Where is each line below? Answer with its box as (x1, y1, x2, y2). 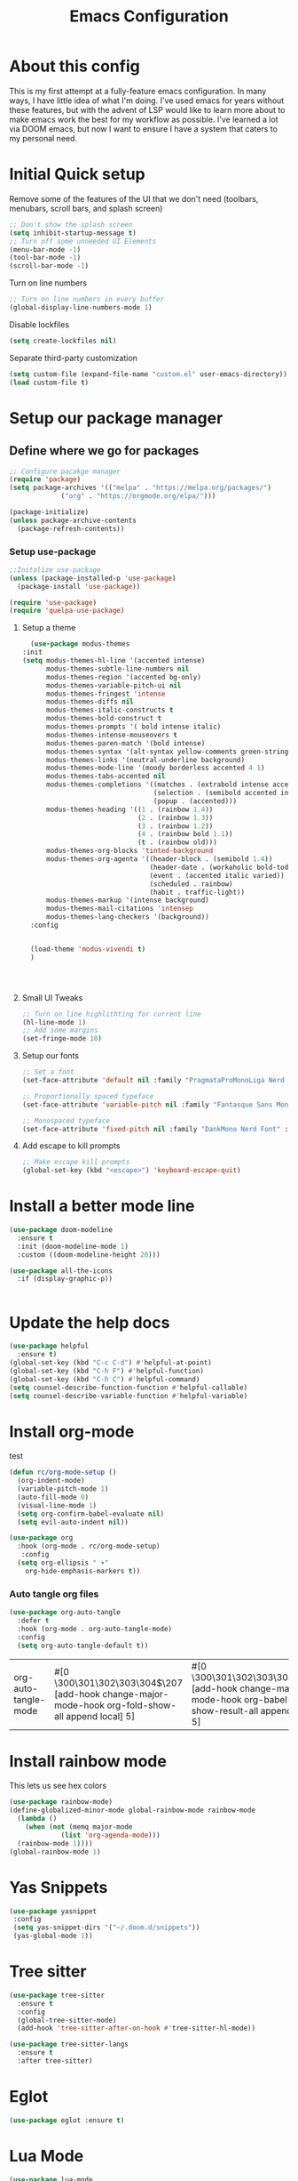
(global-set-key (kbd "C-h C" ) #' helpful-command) (9, 1374, 200, 1384)
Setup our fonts (21, 1050, 80, 1061)
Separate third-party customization (9, 352, 137, 363)
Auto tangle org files (9, 1588, 99, 1600)
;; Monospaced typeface (21, 1116, 111, 1125)
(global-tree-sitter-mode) (17, 2016, 117, 2024)
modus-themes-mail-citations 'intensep (45, 905, 193, 913)
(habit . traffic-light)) (149, 888, 246, 897)
